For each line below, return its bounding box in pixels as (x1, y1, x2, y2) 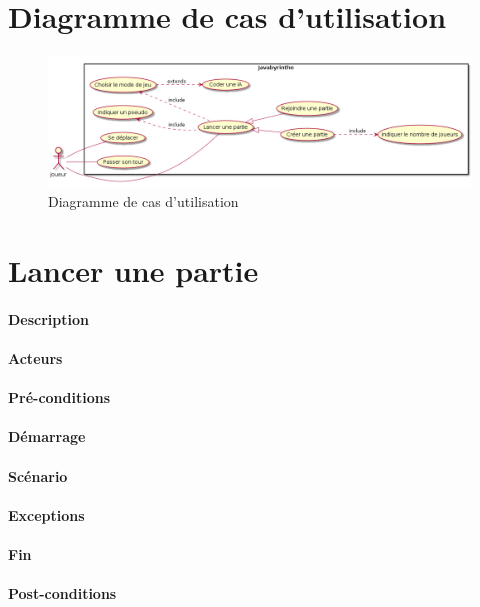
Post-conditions (8, 583, 117, 604)
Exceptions (8, 504, 85, 525)
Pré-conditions (8, 387, 111, 408)
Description (8, 308, 90, 329)
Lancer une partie (8, 250, 259, 290)
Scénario (8, 465, 68, 486)
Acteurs (8, 347, 63, 368)
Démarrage (8, 426, 86, 447)
